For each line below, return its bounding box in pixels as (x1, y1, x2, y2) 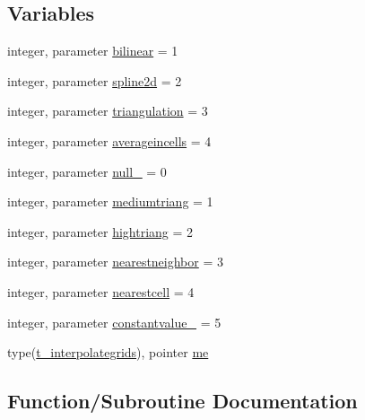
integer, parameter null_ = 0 (7, 162, 167, 180)
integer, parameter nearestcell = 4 (7, 282, 195, 301)
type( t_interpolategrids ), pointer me (7, 343, 209, 362)
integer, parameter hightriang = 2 (7, 222, 194, 241)
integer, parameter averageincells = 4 (7, 131, 212, 150)
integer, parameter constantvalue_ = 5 (7, 312, 222, 331)
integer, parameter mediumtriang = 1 (7, 192, 213, 211)
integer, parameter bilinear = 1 (7, 41, 178, 60)
